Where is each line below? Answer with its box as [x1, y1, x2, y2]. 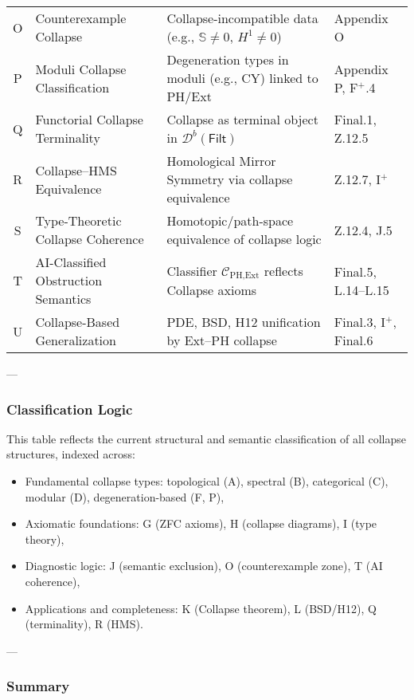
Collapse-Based [35, 313, 120, 331]
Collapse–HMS [35, 160, 117, 179]
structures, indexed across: [6, 446, 135, 462]
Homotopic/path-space [166, 211, 294, 230]
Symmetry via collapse [166, 170, 293, 188]
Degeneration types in [166, 50, 289, 69]
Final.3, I [334, 313, 385, 331]
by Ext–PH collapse [166, 331, 277, 349]
